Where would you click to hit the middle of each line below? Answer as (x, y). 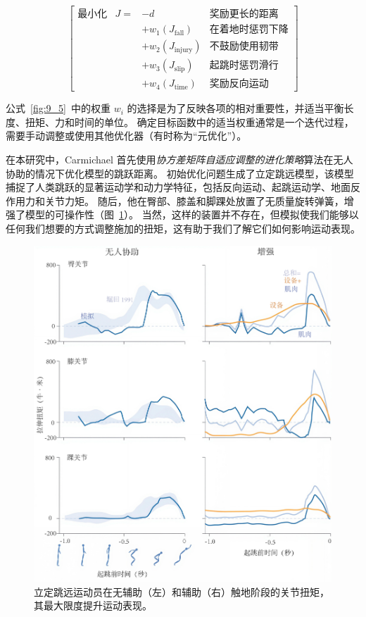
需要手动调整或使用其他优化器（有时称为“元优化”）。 (126, 136)
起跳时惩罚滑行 (244, 66)
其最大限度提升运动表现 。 (93, 605)
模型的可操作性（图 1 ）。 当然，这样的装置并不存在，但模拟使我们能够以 (192, 214)
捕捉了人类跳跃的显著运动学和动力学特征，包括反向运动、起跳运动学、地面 (178, 187)
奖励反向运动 (239, 84)
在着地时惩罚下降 (249, 30)
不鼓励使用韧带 (244, 47)
